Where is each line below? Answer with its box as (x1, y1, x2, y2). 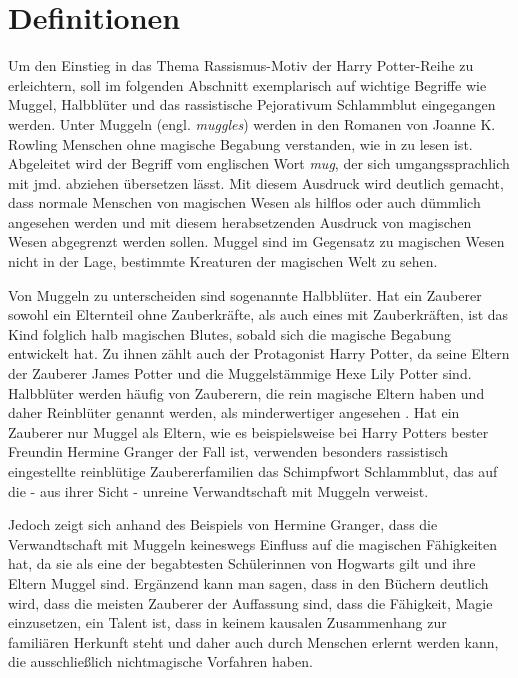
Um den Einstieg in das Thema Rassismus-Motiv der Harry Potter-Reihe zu (8, 55, 474, 76)
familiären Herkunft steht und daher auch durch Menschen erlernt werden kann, (8, 631, 499, 652)
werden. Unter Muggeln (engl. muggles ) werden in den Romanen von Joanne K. (8, 113, 496, 134)
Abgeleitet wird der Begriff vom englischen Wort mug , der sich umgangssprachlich (8, 153, 510, 174)
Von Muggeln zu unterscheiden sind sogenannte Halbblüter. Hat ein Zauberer (8, 284, 482, 305)
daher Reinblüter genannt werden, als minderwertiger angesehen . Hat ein (8, 402, 460, 423)
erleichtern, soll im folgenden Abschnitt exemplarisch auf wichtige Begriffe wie (8, 74, 487, 95)
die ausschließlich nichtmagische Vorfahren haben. (8, 651, 313, 672)
